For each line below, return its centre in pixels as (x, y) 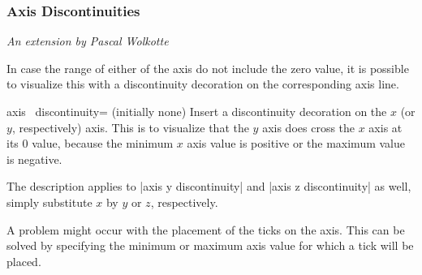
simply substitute (50, 202)
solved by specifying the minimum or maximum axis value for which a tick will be (210, 245)
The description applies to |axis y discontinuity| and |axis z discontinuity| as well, (209, 186)
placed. (24, 261)
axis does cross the (309, 127)
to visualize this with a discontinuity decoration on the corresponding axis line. (203, 84)
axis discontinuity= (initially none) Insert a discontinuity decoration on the (197, 111)
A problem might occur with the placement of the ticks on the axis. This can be (206, 229)
